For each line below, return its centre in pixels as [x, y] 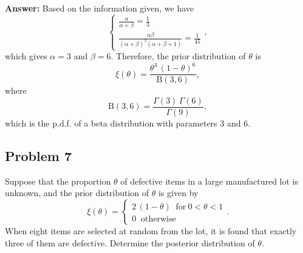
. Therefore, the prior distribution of [178, 56]
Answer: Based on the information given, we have [99, 8]
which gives [26, 56]
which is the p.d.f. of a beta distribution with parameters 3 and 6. [128, 123]
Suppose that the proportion [58, 181]
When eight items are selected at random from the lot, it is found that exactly [151, 230]
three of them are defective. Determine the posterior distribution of [130, 242]
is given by [179, 193]
